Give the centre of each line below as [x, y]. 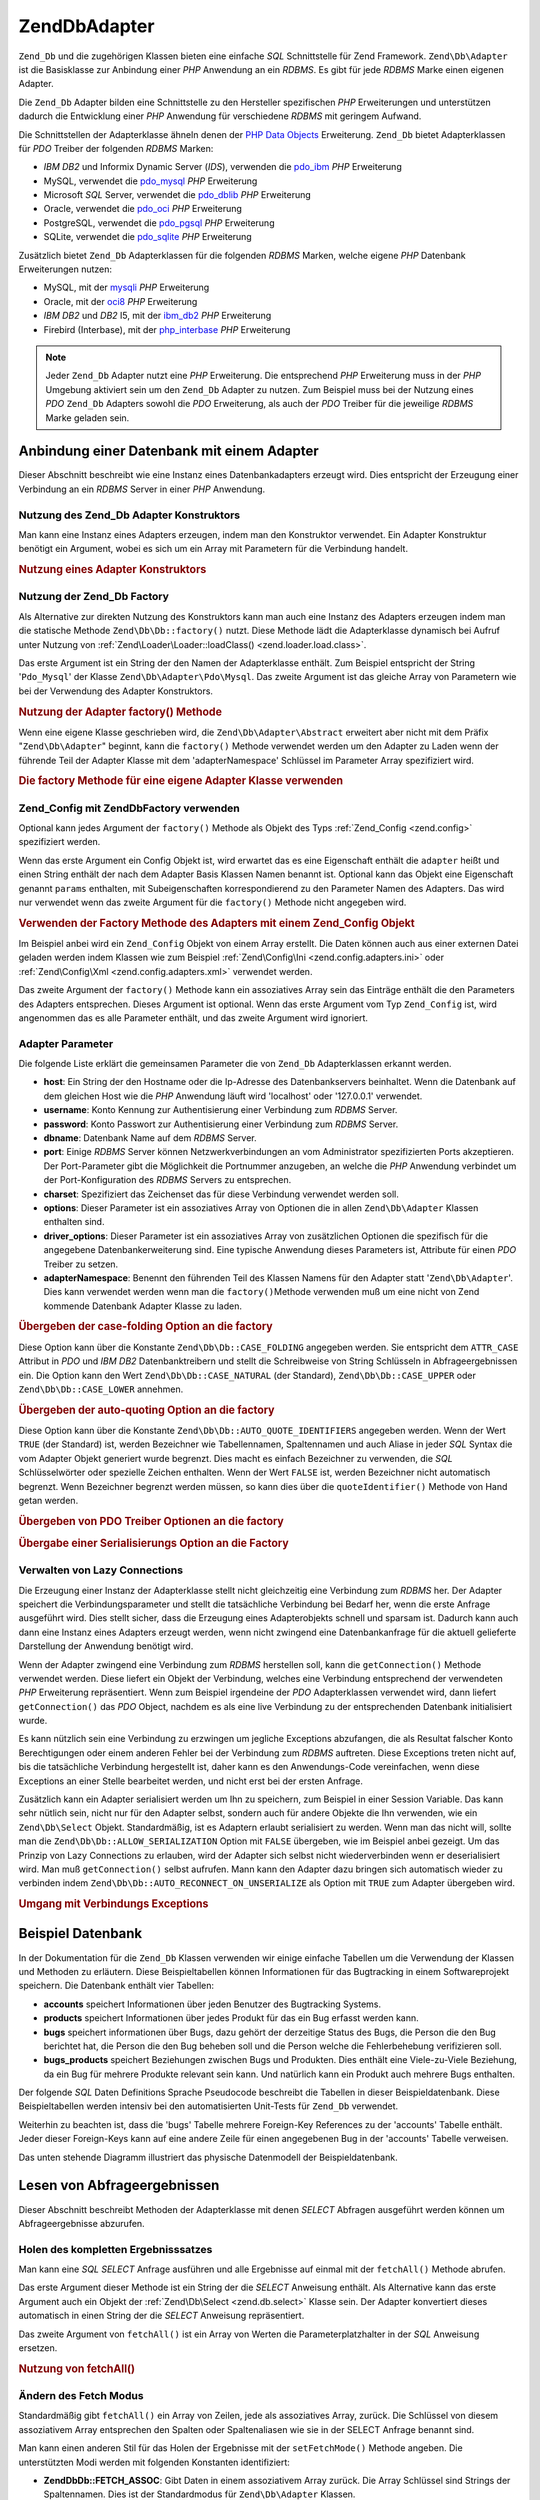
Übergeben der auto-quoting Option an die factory [146, 1410]
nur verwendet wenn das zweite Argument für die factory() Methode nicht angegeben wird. [212, 902]
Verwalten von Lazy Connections [101, 1570]
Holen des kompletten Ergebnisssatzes [115, 2249]
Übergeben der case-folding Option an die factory [146, 1327]
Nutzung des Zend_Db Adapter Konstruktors [129, 515]
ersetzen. [38, 2348]
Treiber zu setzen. [81, 1264]
